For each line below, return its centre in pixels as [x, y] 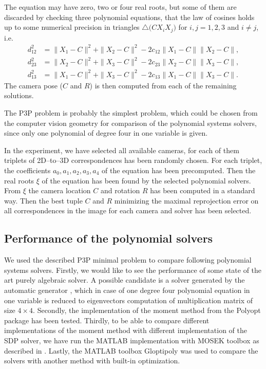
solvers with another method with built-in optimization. [92, 361]
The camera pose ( [34, 85]
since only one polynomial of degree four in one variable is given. [106, 133]
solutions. [19, 95]
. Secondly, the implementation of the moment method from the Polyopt [147, 310]
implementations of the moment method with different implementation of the [126, 330]
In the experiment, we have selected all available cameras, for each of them [122, 150]
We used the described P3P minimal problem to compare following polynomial [128, 260]
